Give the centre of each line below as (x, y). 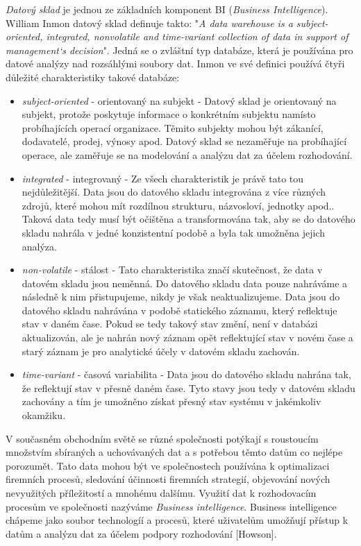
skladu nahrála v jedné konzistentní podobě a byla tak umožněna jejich (173, 232)
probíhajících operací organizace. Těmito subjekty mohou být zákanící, (173, 127)
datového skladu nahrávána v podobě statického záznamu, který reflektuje (179, 310)
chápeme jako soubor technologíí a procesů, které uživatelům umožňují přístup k (177, 520)
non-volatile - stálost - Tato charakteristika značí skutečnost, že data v (172, 270)
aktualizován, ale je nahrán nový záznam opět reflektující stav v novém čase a (187, 338)
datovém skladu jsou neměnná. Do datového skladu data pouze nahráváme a (185, 283)
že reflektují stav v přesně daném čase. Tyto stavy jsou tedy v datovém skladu (188, 387)
